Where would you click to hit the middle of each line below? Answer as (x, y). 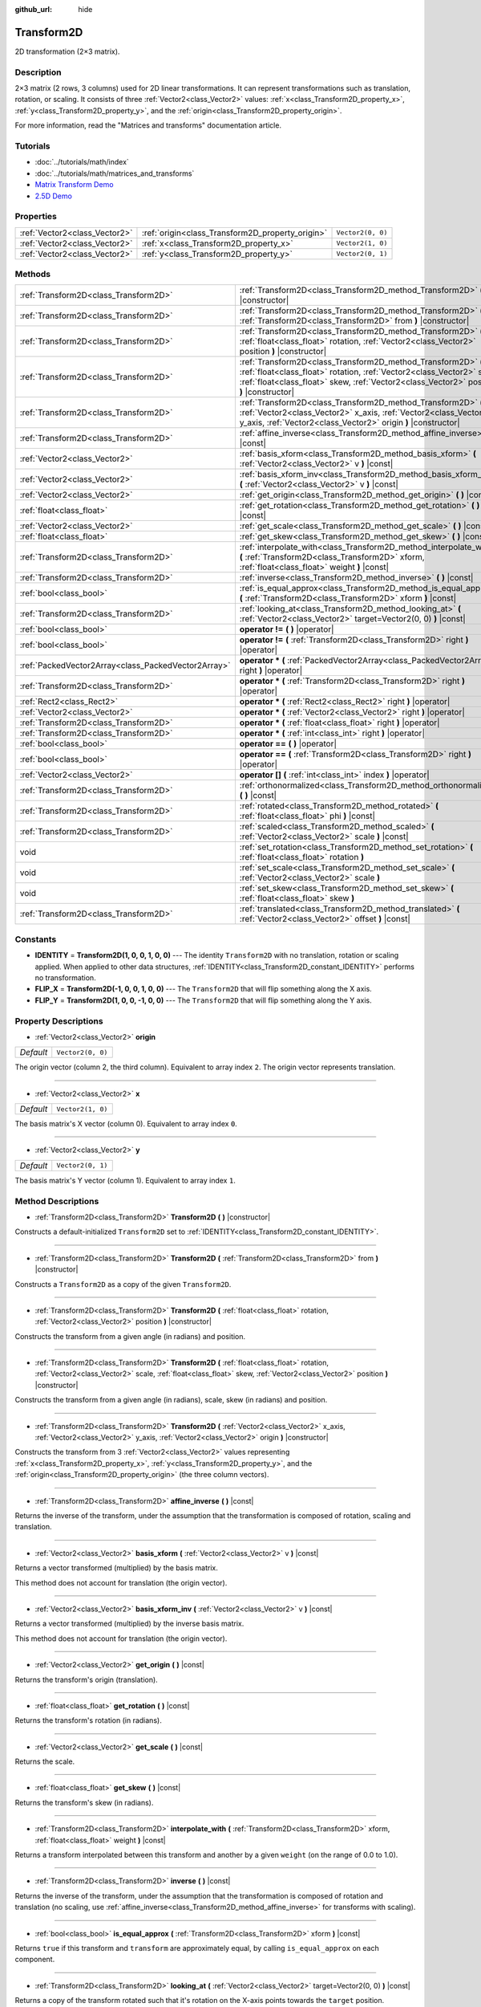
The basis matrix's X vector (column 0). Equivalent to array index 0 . (126, 1124)
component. (35, 1960)
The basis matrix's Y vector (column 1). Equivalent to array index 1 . (125, 1180)
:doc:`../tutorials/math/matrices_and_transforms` (115, 173)
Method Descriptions (57, 1201)
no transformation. (65, 977)
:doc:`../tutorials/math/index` (82, 162)
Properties (36, 217)
